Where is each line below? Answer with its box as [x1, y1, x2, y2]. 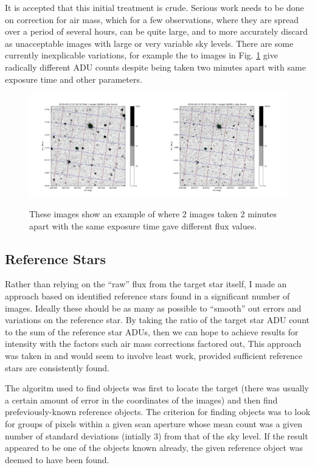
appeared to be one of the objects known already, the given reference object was [5, 441, 303, 454]
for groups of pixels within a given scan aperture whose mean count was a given [5, 417, 302, 430]
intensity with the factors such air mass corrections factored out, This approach [5, 337, 302, 350]
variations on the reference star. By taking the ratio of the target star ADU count [5, 313, 310, 326]
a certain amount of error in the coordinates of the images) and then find [5, 393, 278, 406]
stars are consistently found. [5, 361, 109, 374]
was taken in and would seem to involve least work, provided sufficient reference [5, 349, 303, 362]
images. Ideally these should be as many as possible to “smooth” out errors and [5, 301, 302, 314]
